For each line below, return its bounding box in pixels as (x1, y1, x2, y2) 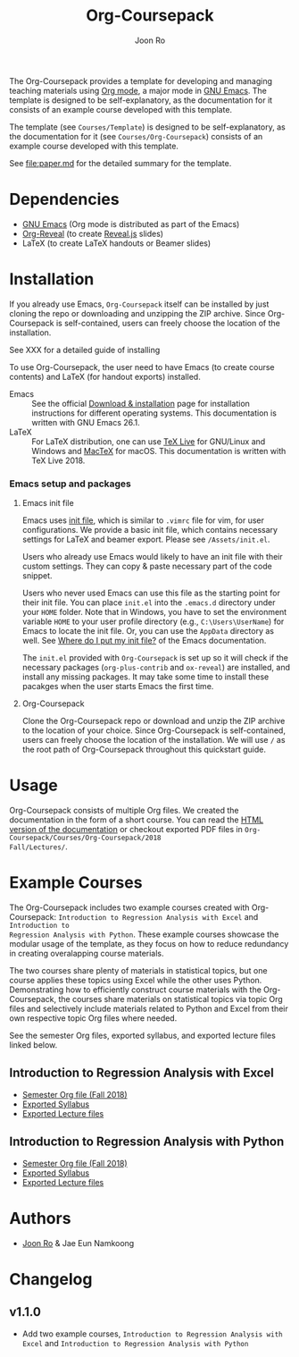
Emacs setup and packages (9, 477, 131, 490)
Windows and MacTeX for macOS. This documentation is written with (31, 445, 287, 456)
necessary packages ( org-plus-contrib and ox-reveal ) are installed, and (21, 662, 290, 673)
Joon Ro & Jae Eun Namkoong (21, 1237, 135, 1248)
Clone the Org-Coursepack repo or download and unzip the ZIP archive (21, 716, 286, 727)
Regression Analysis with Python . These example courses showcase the (9, 929, 279, 940)
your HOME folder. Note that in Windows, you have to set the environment (21, 607, 287, 618)
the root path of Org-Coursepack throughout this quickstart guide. (21, 744, 266, 755)
